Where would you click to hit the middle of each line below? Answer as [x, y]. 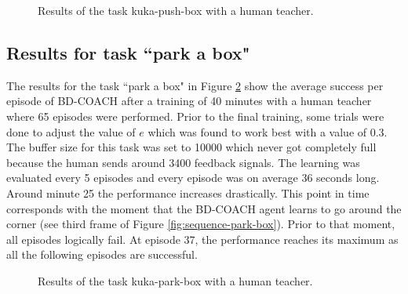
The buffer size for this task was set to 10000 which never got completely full [191, 147]
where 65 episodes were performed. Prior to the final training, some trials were [195, 116]
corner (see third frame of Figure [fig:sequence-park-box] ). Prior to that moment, [201, 224]
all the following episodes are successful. [102, 254]
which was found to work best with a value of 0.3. [268, 131]
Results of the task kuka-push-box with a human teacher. [176, 10]
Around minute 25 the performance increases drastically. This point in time [188, 192]
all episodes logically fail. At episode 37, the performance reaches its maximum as [202, 239]
